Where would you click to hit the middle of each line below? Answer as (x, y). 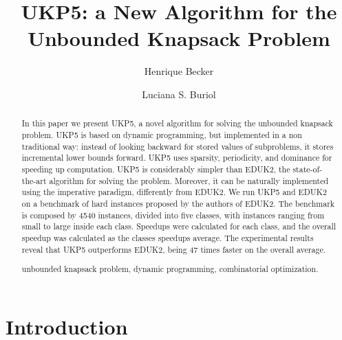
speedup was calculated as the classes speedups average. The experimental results (168, 237)
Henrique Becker (179, 71)
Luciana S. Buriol (179, 94)
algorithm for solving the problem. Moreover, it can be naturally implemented (189, 180)
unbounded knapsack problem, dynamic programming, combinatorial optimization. (170, 269)
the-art (34, 180)
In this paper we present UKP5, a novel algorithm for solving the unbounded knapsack (177, 123)
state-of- (308, 169)
